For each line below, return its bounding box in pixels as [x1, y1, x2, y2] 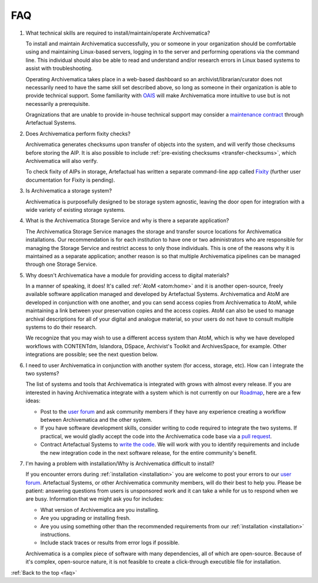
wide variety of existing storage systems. [25, 206, 126, 213]
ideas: [25, 397, 41, 404]
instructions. [40, 531, 71, 538]
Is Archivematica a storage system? [25, 187, 112, 194]
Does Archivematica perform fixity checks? [25, 130, 131, 137]
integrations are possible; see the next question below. [25, 351, 158, 358]
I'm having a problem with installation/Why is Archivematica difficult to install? [25, 459, 215, 467]
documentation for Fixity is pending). [25, 176, 115, 184]
